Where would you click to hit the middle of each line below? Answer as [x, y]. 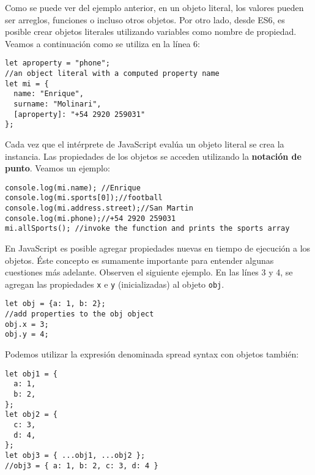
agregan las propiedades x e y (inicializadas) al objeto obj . [115, 284]
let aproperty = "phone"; [57, 63]
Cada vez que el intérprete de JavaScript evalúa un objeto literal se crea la [145, 144]
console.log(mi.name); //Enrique [73, 188]
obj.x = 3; [27, 324]
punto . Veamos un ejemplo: [57, 168]
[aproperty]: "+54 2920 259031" [80, 114]
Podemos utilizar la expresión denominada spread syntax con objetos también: [152, 354]
